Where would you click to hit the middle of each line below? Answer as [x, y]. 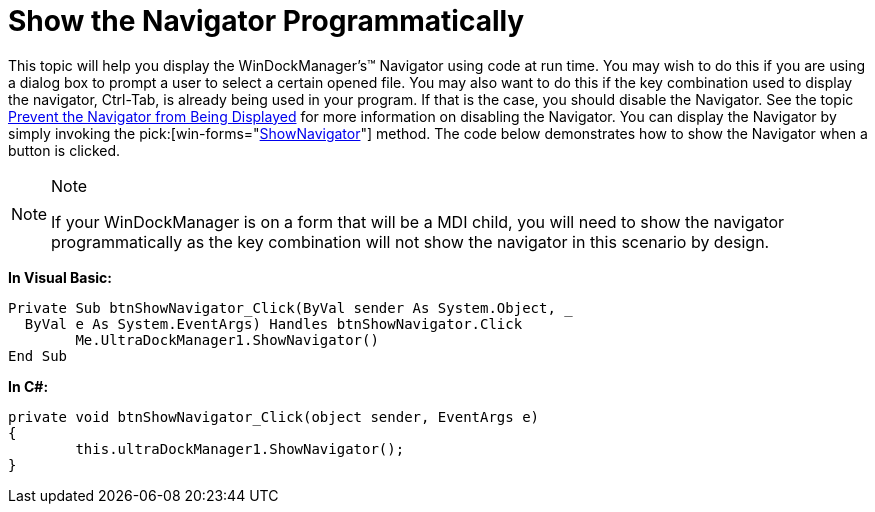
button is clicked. [64, 150]
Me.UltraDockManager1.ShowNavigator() [227, 339]
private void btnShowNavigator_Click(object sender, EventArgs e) [274, 416]
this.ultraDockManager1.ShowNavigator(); [240, 448]
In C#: [28, 386]
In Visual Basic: [60, 277]
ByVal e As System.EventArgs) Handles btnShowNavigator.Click [273, 323]
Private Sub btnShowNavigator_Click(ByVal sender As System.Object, [282, 307]
